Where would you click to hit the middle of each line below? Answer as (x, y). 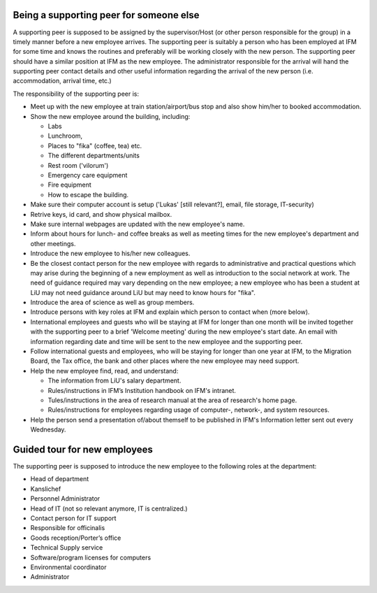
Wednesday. (48, 429)
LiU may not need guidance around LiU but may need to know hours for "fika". (143, 292)
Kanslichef (46, 489)
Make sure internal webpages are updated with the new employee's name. (138, 224)
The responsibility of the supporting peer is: (76, 94)
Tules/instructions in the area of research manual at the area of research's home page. (172, 400)
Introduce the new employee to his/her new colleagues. (110, 253)
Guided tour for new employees (83, 449)
